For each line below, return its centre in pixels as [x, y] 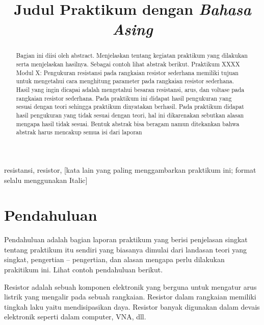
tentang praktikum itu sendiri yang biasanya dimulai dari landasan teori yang [126, 249]
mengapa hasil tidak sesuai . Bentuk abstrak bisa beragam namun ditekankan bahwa [128, 123]
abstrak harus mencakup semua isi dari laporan [79, 132]
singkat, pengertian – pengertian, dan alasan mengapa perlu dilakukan [114, 259]
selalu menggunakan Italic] [46, 180]
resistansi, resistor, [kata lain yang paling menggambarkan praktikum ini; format [130, 169]
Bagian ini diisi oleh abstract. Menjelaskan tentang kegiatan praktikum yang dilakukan [132, 55]
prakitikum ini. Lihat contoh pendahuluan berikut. [84, 270]
